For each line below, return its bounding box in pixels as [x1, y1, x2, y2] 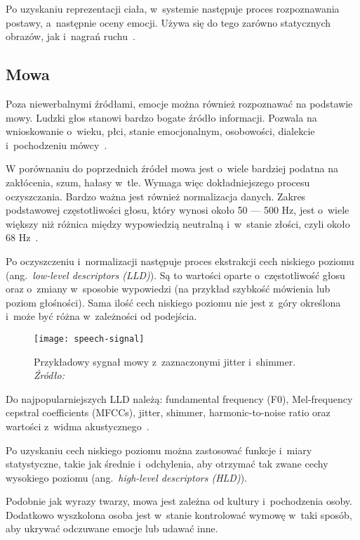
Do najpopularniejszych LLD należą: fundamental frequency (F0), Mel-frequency [6, 391, 353, 406]
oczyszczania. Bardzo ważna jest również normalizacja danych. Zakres [6, 188, 306, 203]
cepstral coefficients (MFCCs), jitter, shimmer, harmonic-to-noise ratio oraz [6, 405, 331, 420]
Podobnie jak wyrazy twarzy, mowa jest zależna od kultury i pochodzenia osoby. [6, 494, 352, 508]
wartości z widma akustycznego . [6, 418, 149, 433]
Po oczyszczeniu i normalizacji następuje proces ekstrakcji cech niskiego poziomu [6, 253, 354, 268]
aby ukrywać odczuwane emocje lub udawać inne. [6, 521, 218, 536]
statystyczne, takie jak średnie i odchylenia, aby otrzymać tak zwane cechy [6, 456, 328, 471]
